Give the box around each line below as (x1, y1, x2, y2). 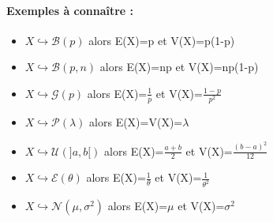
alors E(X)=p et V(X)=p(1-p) (88, 32, 235, 48)
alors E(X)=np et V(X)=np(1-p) (99, 58, 259, 75)
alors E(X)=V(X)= (89, 114, 183, 130)
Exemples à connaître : (6, 2, 134, 18)
